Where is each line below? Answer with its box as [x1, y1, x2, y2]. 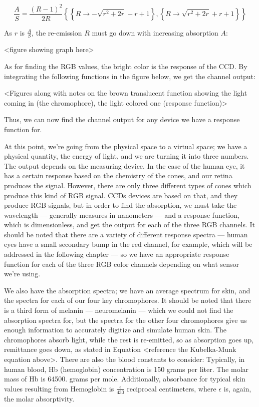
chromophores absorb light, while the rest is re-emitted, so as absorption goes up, [4, 334, 254, 344]
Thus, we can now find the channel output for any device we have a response [4, 114, 240, 125]
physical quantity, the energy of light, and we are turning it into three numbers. [4, 151, 249, 161]
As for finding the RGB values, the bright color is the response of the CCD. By [4, 61, 247, 71]
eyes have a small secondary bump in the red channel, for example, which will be [4, 239, 252, 249]
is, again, [223, 383, 251, 393]
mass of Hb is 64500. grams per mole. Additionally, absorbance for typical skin [4, 373, 245, 384]
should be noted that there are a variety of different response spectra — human [4, 229, 248, 239]
